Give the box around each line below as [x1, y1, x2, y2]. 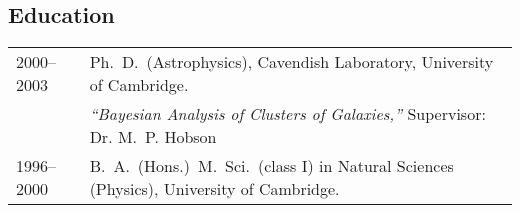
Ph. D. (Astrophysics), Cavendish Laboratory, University [89, 50, 494, 74]
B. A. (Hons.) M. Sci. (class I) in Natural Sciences [89, 154, 454, 178]
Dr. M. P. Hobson [89, 125, 217, 149]
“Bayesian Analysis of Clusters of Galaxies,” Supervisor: [89, 102, 486, 126]
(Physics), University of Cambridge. [89, 177, 340, 201]
